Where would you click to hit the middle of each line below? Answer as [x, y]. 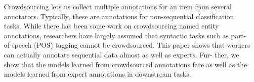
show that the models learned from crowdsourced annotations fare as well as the [126, 64]
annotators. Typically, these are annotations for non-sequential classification [119, 16]
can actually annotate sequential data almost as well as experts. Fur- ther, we [122, 54]
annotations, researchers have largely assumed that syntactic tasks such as [116, 35]
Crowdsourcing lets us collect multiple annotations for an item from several [118, 6]
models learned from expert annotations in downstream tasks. [98, 74]
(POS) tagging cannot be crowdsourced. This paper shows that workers [142, 45]
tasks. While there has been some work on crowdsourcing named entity [111, 26]
